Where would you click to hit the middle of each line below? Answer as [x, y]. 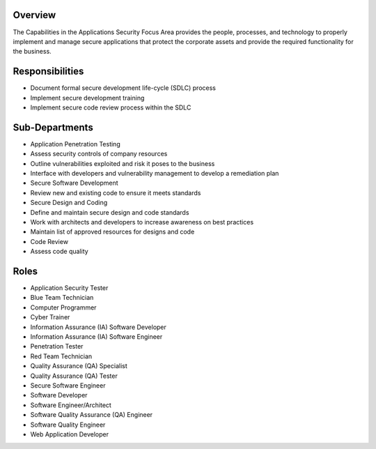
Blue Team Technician [62, 298]
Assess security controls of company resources [99, 154]
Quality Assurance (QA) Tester [74, 376]
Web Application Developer [70, 434]
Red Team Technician [61, 356]
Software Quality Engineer [68, 425]
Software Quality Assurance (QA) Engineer [92, 415]
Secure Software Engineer [68, 386]
